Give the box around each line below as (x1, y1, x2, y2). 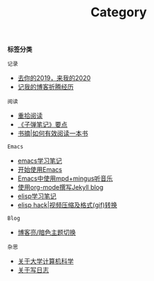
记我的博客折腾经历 (17, 83, 74, 91)
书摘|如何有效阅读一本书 (17, 129, 88, 138)
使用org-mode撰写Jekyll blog (17, 183, 104, 192)
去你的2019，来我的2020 (17, 74, 91, 82)
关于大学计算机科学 (17, 257, 74, 265)
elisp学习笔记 (17, 192, 57, 200)
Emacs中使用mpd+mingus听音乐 (17, 174, 113, 183)
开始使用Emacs (17, 166, 62, 174)
